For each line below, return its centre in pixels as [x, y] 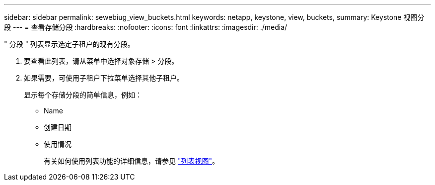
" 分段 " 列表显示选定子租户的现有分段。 [69, 44]
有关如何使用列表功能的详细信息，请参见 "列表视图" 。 [131, 161]
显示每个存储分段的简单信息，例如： [83, 95]
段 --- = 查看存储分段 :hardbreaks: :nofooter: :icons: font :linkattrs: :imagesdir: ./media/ [146, 27]
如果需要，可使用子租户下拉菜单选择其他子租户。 [104, 78]
